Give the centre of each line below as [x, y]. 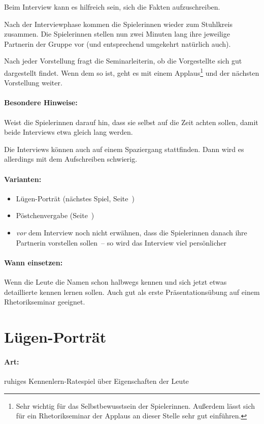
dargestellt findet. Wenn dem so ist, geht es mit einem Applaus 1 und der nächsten [132, 72]
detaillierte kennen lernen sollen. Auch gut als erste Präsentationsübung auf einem [132, 292]
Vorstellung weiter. [33, 83]
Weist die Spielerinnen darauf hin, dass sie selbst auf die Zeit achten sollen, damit [131, 122]
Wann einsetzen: [34, 262]
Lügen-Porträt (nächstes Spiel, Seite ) [75, 198]
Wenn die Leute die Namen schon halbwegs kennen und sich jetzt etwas [115, 281]
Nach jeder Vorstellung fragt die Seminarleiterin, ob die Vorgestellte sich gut [123, 61]
